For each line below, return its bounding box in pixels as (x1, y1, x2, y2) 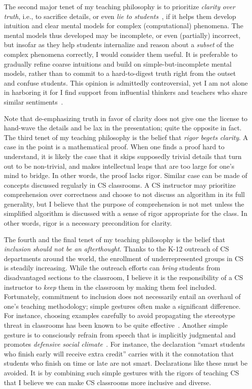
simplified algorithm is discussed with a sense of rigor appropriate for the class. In (4, 208, 248, 218)
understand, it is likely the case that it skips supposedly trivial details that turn (4, 151, 242, 161)
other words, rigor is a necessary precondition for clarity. (4, 218, 172, 228)
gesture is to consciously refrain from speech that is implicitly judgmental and (4, 329, 236, 339)
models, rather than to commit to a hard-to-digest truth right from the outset (4, 68, 236, 78)
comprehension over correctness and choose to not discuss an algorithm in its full (4, 189, 245, 199)
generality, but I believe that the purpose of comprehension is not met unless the (4, 198, 244, 209)
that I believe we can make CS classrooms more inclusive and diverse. (4, 377, 211, 387)
